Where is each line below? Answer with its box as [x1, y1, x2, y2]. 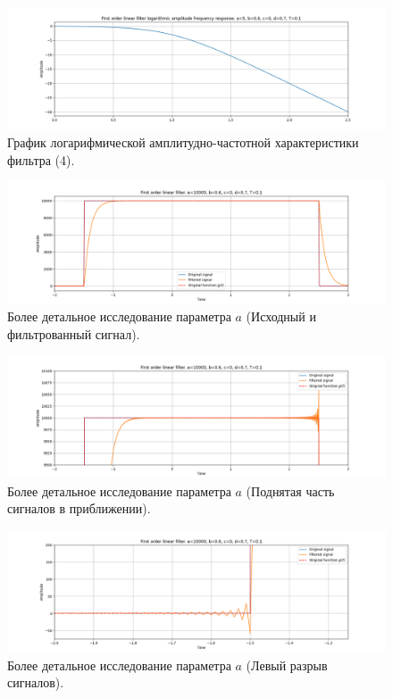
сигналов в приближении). [7, 499, 151, 518]
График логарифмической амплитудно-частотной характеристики [7, 133, 359, 152]
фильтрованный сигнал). [7, 324, 140, 343]
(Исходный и [246, 307, 316, 326]
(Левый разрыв [246, 655, 328, 674]
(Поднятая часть [246, 481, 335, 500]
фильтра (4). [7, 150, 75, 169]
